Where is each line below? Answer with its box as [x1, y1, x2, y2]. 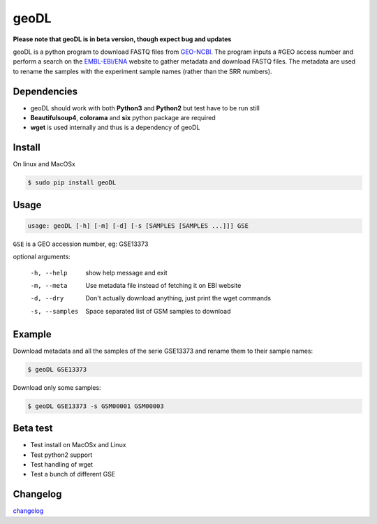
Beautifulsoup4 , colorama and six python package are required [30, 114, 216, 122]
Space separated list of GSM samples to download [85, 307, 231, 315]
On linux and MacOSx [13, 160, 76, 168]
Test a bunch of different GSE [30, 470, 116, 479]
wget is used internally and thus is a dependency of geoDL [30, 123, 200, 132]
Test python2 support [30, 451, 93, 459]
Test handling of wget [30, 460, 94, 468]
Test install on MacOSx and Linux [30, 441, 126, 449]
